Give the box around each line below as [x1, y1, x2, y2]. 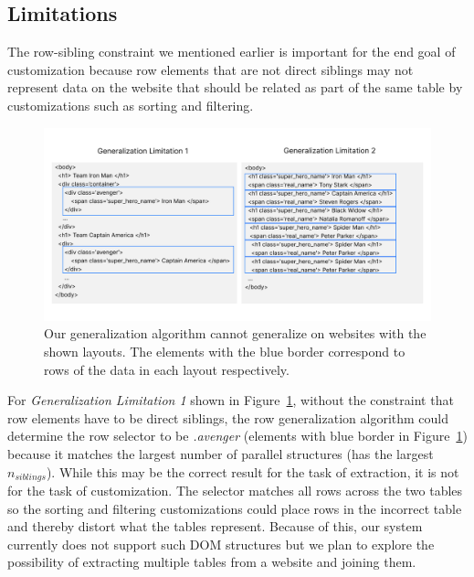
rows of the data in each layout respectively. [44, 359, 290, 379]
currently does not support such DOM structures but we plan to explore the [7, 534, 435, 553]
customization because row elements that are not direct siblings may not [7, 59, 414, 79]
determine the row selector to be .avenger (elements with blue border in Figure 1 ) [7, 426, 468, 445]
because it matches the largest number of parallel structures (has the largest [7, 443, 434, 463]
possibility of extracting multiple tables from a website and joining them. [7, 552, 416, 572]
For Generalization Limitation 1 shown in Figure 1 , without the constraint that [7, 390, 454, 410]
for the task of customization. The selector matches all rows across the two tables [7, 480, 463, 499]
